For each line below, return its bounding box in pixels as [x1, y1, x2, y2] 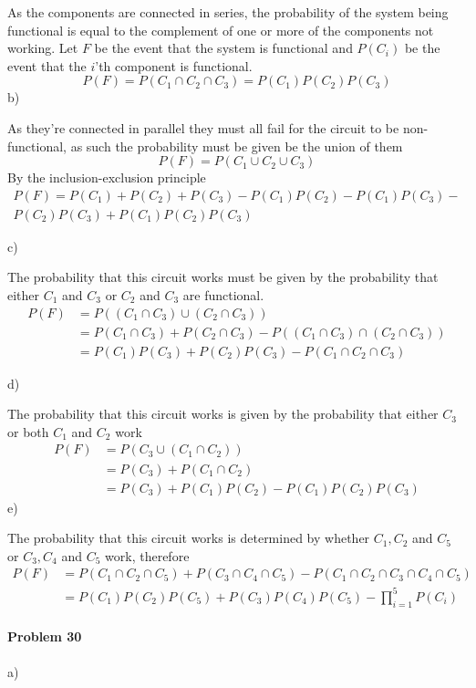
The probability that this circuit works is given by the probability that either [7, 404, 439, 423]
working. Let [7, 38, 78, 57]
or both [7, 422, 49, 441]
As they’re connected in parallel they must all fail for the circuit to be [7, 118, 399, 137]
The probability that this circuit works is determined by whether [7, 528, 370, 547]
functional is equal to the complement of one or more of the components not [7, 20, 434, 39]
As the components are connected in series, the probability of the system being [7, 3, 449, 21]
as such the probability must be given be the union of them [70, 136, 403, 155]
